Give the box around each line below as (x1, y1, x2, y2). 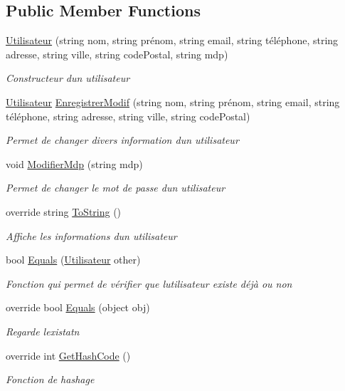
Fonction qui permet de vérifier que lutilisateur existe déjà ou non (6, 276, 292, 291)
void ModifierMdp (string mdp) (6, 156, 143, 171)
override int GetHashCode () (6, 348, 131, 363)
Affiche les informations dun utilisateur (6, 228, 177, 243)
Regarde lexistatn (6, 323, 80, 338)
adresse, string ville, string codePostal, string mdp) (6, 46, 228, 61)
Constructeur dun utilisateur (6, 71, 130, 85)
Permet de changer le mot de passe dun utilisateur (6, 180, 225, 195)
